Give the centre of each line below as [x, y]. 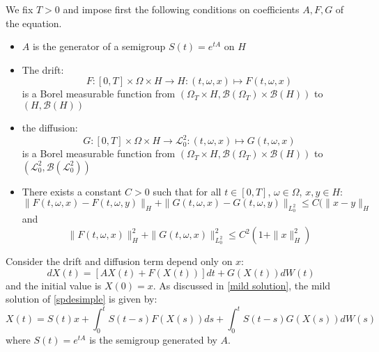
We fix [20, 9]
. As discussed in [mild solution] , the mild [242, 285]
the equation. [34, 23]
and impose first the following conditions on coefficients [181, 9]
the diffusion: [50, 127]
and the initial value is [54, 285]
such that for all [187, 191]
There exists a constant [72, 191]
